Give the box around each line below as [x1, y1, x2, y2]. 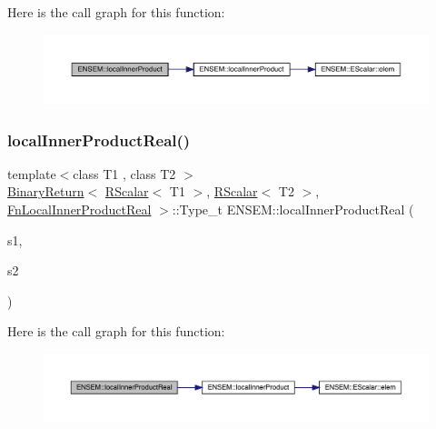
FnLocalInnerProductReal [7, 200, 152, 219]
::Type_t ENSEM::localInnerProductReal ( [172, 200, 414, 219]
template [7, 164, 56, 183]
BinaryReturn [7, 182, 84, 201]
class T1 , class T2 [73, 164, 176, 183]
